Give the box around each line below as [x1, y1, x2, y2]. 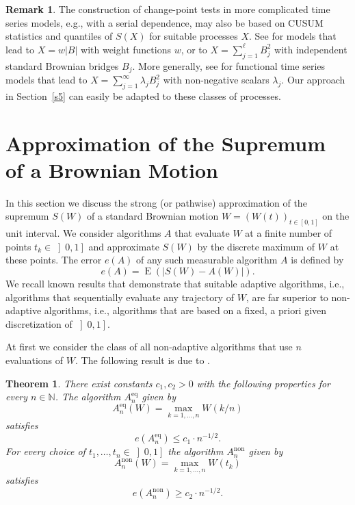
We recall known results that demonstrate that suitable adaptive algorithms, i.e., [5, 276, 345, 290]
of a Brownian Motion [5, 155, 218, 183]
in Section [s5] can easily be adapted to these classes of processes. [5, 88, 281, 103]
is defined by [291, 252, 344, 267]
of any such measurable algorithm [136, 252, 278, 267]
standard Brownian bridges [5, 58, 119, 73]
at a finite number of [245, 226, 332, 240]
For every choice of [5, 444, 86, 458]
